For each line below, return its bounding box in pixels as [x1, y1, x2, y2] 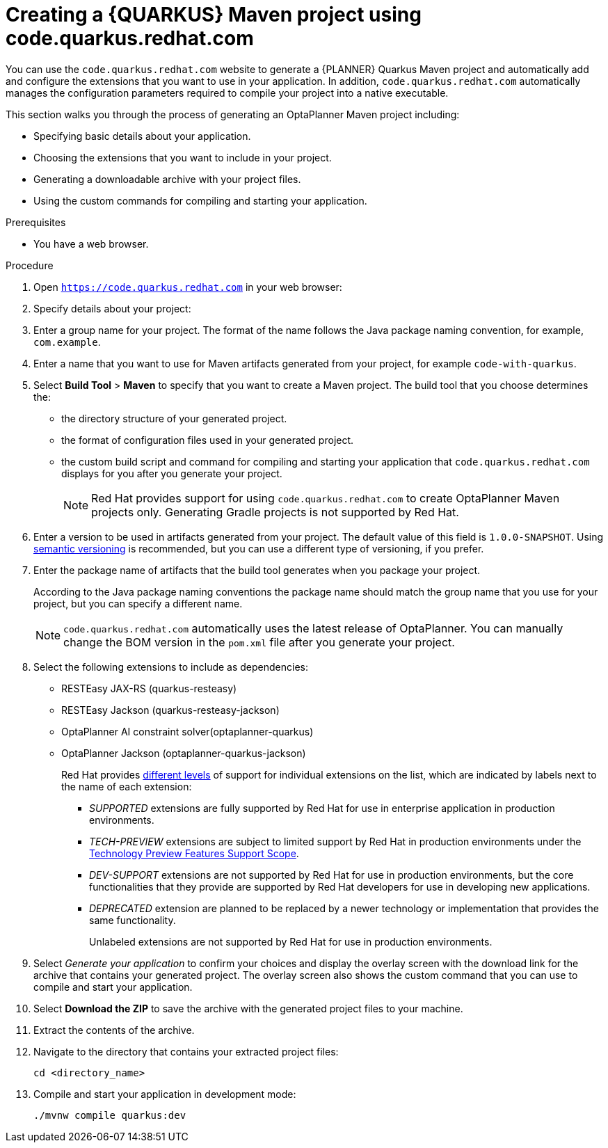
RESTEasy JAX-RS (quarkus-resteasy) [61, 682, 237, 694]
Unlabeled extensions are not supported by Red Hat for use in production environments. [89, 935, 493, 948]
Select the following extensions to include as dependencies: [33, 660, 309, 673]
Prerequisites [6, 216, 66, 228]
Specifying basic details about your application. [33, 129, 251, 142]
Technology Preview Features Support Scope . [89, 847, 299, 859]
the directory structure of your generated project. [61, 412, 287, 424]
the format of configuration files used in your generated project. [61, 433, 354, 446]
